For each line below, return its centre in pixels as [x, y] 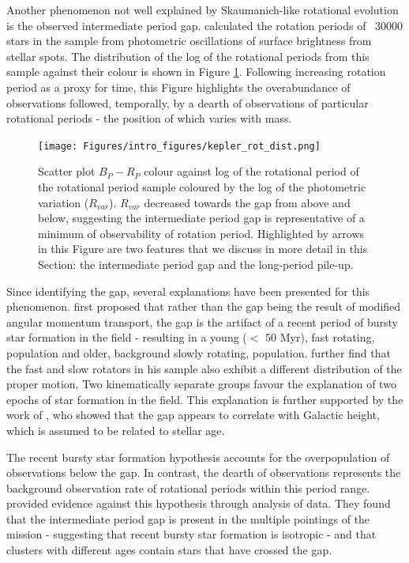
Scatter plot [67, 171]
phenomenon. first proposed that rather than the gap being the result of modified [204, 306]
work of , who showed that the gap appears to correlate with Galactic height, [193, 415]
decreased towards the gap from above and [247, 202]
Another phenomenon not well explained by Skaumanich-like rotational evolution [203, 9]
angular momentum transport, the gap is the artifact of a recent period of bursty [202, 321]
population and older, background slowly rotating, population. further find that [199, 352]
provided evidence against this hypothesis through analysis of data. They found [199, 503]
